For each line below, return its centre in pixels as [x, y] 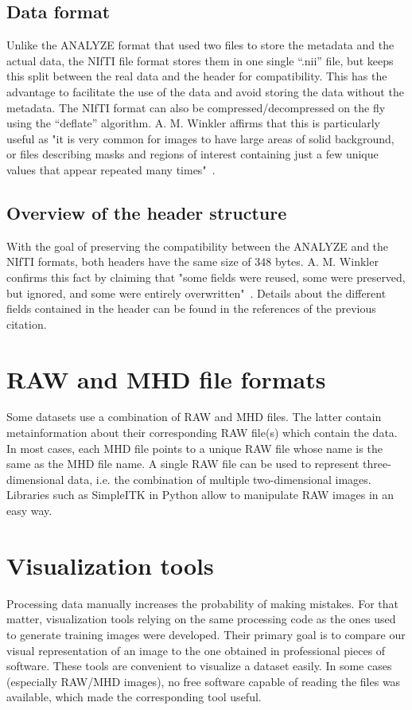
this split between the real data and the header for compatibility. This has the [197, 76]
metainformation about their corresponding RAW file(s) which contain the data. [202, 433]
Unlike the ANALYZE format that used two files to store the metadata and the [200, 45]
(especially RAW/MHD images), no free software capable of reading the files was [204, 681]
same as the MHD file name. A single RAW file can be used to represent [183, 464]
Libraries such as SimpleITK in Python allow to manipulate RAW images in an [200, 495]
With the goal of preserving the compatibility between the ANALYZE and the [198, 246]
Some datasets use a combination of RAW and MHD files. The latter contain [194, 417]
